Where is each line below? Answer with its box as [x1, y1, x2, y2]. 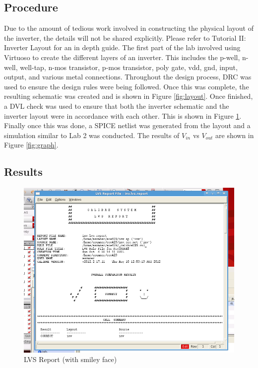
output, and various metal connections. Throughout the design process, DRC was [4, 72, 252, 82]
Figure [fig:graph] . [4, 140, 59, 150]
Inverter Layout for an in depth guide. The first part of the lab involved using [4, 42, 241, 53]
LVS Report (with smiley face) [24, 354, 117, 365]
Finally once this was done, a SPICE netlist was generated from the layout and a [4, 120, 251, 131]
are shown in [215, 130, 254, 140]
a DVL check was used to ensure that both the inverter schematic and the [4, 100, 229, 111]
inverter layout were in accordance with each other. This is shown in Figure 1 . [4, 110, 242, 121]
